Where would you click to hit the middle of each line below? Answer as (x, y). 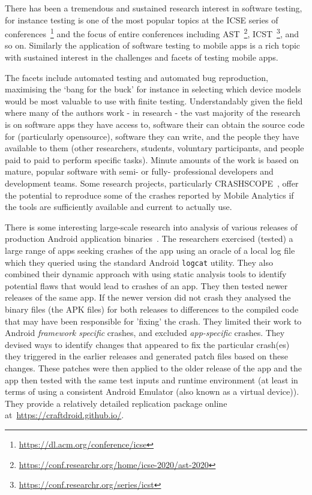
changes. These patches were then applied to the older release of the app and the (154, 367)
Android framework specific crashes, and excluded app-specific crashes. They (145, 333)
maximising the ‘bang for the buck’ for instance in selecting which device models (153, 89)
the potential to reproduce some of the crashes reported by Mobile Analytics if (149, 195)
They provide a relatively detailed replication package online (116, 403)
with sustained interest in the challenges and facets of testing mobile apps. (142, 57)
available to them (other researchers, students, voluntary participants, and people (154, 148)
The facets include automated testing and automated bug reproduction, (136, 77)
